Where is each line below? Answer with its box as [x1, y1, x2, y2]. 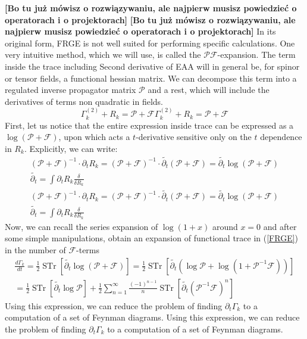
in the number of [5, 244, 66, 256]
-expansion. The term [217, 48, 296, 61]
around [212, 220, 238, 232]
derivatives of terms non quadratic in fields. [5, 95, 163, 107]
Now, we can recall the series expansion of [5, 220, 158, 232]
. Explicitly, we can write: [24, 142, 118, 154]
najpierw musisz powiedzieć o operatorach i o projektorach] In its [5, 25, 276, 38]
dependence [260, 130, 302, 143]
